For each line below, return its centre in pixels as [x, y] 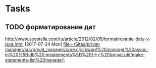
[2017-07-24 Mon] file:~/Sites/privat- [62, 44]
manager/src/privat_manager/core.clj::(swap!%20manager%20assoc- [77, 49]
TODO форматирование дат [51, 27]
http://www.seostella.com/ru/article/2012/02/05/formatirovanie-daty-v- [78, 39]
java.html [14, 44]
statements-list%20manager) [35, 60]
